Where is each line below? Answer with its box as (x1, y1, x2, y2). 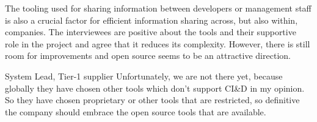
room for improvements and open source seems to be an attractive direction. (5, 49, 291, 62)
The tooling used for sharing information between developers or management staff (5, 2, 312, 14)
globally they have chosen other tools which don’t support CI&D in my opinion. (5, 81, 305, 94)
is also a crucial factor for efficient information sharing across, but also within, (5, 13, 298, 26)
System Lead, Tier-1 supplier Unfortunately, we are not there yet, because (5, 69, 283, 82)
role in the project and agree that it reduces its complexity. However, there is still (5, 37, 310, 50)
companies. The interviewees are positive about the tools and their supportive (5, 25, 296, 38)
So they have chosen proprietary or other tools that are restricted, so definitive (5, 93, 300, 106)
